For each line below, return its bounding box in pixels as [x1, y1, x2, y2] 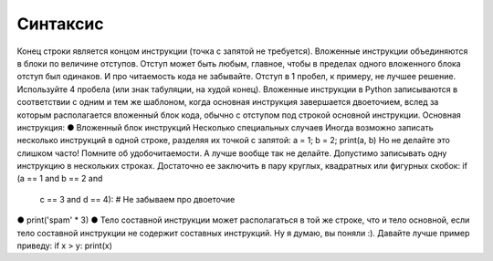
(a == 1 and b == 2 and [16, 173, 103, 184]
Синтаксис [16, 14, 104, 34]
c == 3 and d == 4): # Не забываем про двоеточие [39, 193, 236, 204]
